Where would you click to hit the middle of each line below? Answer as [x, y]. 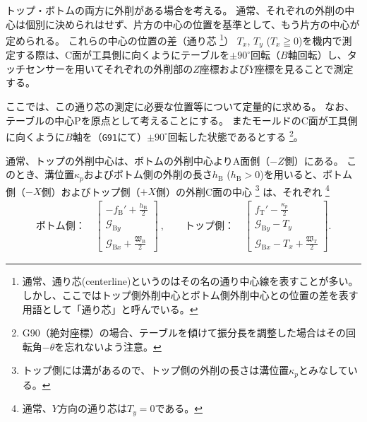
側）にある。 [314, 160]
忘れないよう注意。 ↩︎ [113, 346]
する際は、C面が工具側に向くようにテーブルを [122, 55]
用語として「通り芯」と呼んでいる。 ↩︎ [110, 309]
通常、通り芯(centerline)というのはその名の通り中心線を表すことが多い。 [190, 281]
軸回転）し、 [317, 55]
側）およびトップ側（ [91, 191]
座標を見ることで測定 [304, 68]
